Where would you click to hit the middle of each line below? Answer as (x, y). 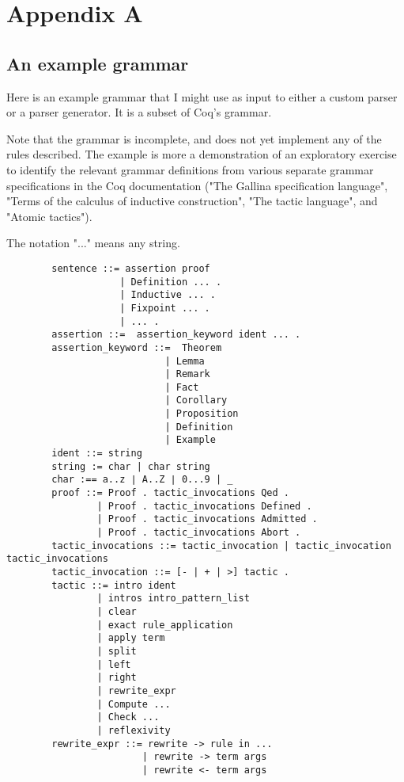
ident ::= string (97, 454)
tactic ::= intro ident (114, 585)
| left (114, 664)
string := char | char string (131, 466)
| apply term (131, 638)
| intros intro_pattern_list (173, 599)
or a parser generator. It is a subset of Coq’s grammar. (139, 112)
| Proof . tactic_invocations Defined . (204, 506)
